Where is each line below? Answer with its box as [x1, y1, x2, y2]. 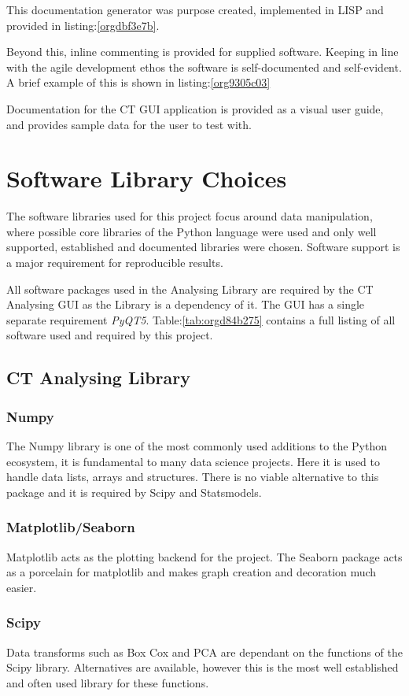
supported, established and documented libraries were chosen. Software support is [6, 239, 400, 255]
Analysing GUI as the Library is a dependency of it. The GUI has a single [6, 296, 365, 313]
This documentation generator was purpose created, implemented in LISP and [6, 2, 384, 17]
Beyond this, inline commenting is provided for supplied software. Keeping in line [6, 43, 399, 60]
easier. [6, 579, 37, 595]
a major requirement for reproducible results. [6, 254, 223, 271]
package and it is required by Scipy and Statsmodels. [6, 483, 262, 500]
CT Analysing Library [6, 365, 190, 390]
